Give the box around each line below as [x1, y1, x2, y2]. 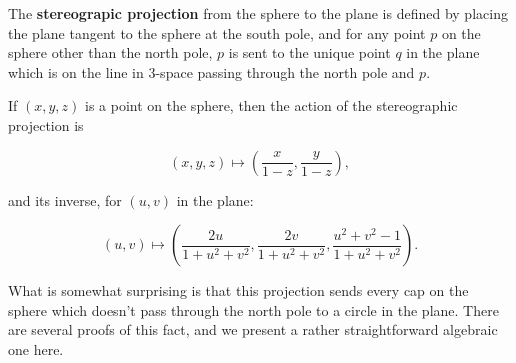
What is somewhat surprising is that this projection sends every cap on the [8, 280, 469, 301]
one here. [8, 338, 64, 359]
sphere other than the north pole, [8, 42, 213, 63]
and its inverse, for [8, 189, 122, 210]
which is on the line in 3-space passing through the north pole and [8, 61, 415, 82]
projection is [8, 114, 84, 135]
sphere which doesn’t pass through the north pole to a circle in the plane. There [8, 299, 499, 320]
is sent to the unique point [228, 42, 391, 63]
